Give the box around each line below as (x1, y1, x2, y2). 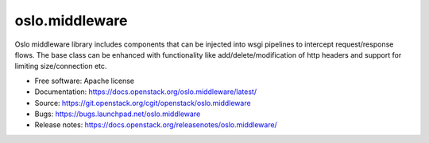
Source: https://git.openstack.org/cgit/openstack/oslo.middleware (34, 98, 251, 107)
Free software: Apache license (34, 76, 135, 85)
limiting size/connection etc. (14, 62, 107, 71)
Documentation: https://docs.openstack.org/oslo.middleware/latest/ (34, 87, 257, 96)
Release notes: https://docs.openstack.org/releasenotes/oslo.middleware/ (34, 120, 277, 130)
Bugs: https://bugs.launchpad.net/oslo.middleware (34, 109, 201, 119)
